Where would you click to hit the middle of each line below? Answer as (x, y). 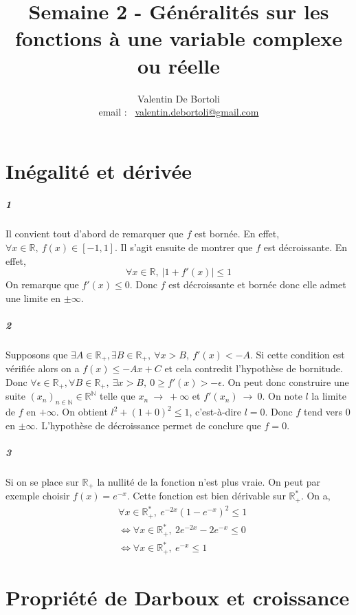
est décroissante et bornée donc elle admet (257, 284)
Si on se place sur (42, 482)
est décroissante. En (305, 247)
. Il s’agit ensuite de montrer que (183, 247)
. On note (282, 396)
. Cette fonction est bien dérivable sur (206, 496)
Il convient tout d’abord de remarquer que (94, 234)
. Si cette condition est (298, 354)
